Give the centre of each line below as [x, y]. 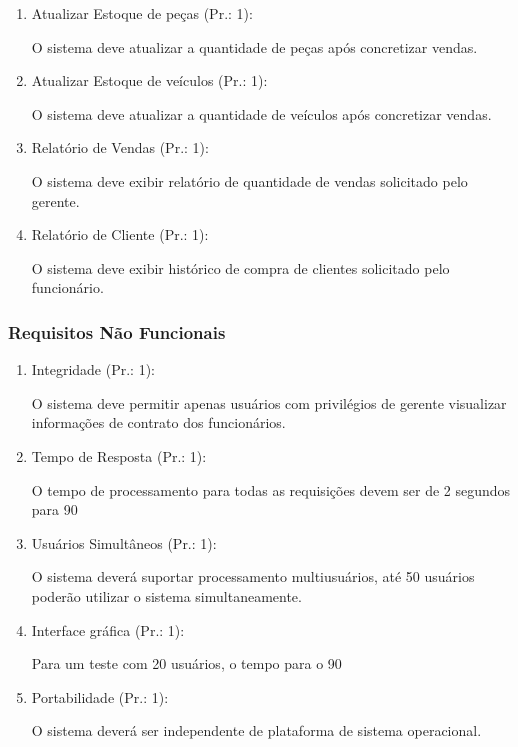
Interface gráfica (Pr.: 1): [108, 629]
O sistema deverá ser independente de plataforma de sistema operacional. [256, 730]
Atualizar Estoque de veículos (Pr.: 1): [149, 80]
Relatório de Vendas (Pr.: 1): [120, 147]
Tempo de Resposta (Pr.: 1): [119, 455]
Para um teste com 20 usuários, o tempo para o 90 [186, 663]
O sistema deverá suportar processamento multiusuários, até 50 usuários [253, 576]
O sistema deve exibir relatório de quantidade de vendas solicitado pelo [249, 180]
